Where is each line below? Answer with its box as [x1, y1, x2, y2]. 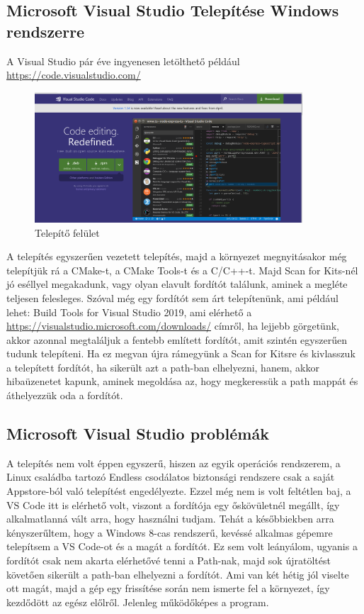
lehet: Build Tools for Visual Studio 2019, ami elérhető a [6, 304, 252, 319]
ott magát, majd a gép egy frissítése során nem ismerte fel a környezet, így [6, 581, 330, 596]
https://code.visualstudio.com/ [6, 67, 141, 82]
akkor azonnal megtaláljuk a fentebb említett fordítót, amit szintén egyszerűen [6, 332, 347, 347]
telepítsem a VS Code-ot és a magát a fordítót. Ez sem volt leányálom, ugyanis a [6, 539, 358, 554]
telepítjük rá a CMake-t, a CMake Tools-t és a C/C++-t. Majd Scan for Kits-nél [6, 262, 358, 277]
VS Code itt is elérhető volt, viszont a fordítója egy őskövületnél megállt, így [6, 497, 340, 512]
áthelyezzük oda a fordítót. [6, 388, 123, 403]
